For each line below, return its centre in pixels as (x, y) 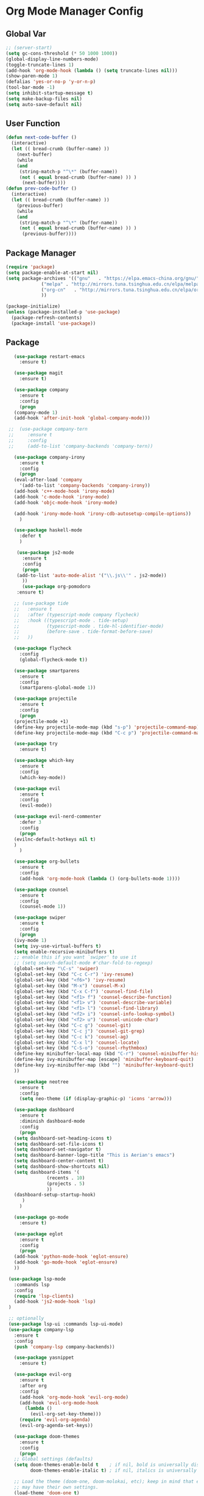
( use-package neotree (41, 1082)
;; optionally (26, 1318)
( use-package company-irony (49, 457)
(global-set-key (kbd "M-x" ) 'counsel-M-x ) (70, 986)
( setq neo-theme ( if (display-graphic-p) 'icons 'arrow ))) (96, 1099)
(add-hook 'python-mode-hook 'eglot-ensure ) (71, 1257)
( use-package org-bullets (47, 861)
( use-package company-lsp (41, 1329)
